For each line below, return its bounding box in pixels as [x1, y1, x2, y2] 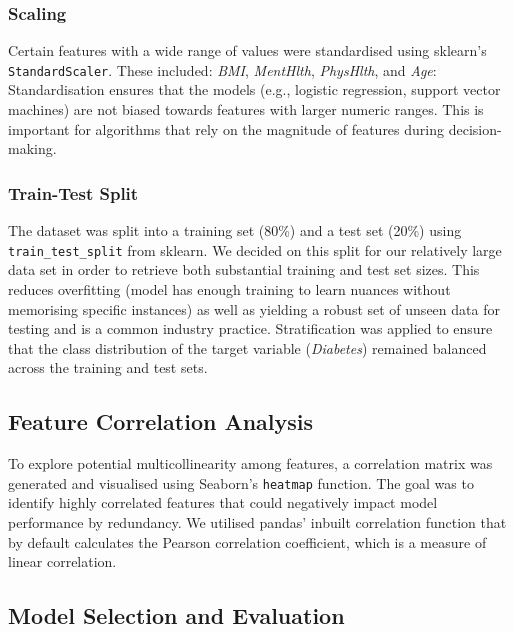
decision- [448, 118, 502, 139]
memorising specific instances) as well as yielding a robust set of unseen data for [8, 298, 500, 319]
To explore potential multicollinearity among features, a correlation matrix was [8, 453, 493, 474]
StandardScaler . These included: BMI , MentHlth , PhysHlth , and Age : [8, 59, 437, 80]
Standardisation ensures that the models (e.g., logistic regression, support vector [8, 79, 501, 100]
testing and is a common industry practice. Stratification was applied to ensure [8, 318, 493, 339]
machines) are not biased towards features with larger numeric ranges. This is [8, 99, 484, 120]
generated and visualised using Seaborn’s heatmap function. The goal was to [8, 472, 474, 493]
